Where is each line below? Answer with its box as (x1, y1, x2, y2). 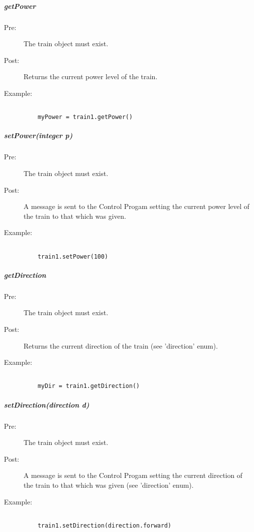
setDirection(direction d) (4, 399, 89, 410)
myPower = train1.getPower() (37, 114, 133, 121)
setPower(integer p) (4, 130, 73, 141)
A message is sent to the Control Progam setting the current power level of (24, 201, 250, 211)
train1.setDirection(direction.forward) (37, 522, 171, 529)
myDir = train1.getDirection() (37, 383, 140, 390)
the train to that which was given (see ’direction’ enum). (24, 480, 194, 490)
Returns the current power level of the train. (24, 71, 158, 82)
